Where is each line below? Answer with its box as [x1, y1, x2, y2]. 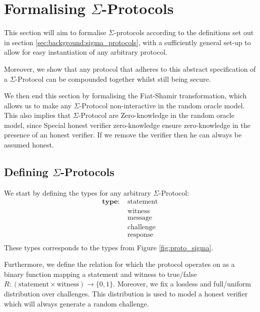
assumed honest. [4, 139, 54, 150]
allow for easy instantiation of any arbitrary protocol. [4, 47, 167, 57]
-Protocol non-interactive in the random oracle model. [79, 100, 245, 110]
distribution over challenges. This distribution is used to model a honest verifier [4, 288, 248, 299]
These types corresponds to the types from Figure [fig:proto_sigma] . [4, 242, 213, 252]
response [127, 231, 153, 238]
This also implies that [4, 110, 71, 120]
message [127, 214, 152, 221]
